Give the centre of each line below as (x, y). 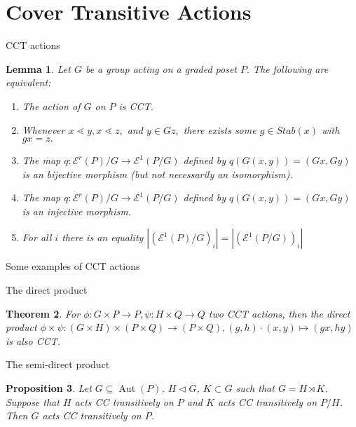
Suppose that (33, 401)
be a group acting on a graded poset (161, 68)
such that (255, 388)
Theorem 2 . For (43, 313)
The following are (290, 68)
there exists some (220, 129)
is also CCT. (33, 340)
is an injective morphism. (76, 211)
